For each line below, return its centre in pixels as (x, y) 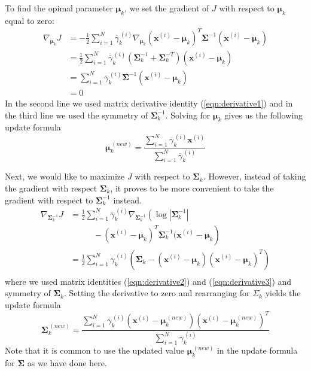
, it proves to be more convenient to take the (192, 188)
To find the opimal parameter (59, 8)
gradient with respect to (49, 200)
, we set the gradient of (167, 8)
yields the (283, 293)
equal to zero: (30, 20)
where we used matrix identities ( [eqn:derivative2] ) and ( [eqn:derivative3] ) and (148, 281)
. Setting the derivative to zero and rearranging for (157, 293)
